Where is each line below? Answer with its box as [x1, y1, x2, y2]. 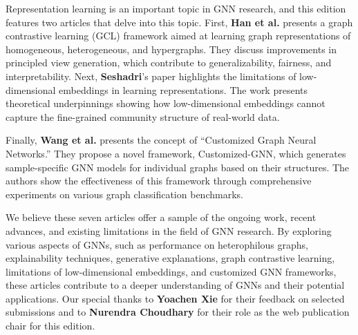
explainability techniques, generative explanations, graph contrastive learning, [6, 251, 335, 265]
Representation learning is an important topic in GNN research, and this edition [6, 1, 346, 15]
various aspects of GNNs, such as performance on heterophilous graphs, [6, 237, 309, 251]
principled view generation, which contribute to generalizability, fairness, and [6, 55, 332, 70]
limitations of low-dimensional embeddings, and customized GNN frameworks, [6, 264, 337, 278]
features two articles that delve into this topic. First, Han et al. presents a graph [6, 15, 353, 29]
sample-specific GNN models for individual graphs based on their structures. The [6, 160, 350, 174]
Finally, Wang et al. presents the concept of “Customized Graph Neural [6, 133, 317, 147]
